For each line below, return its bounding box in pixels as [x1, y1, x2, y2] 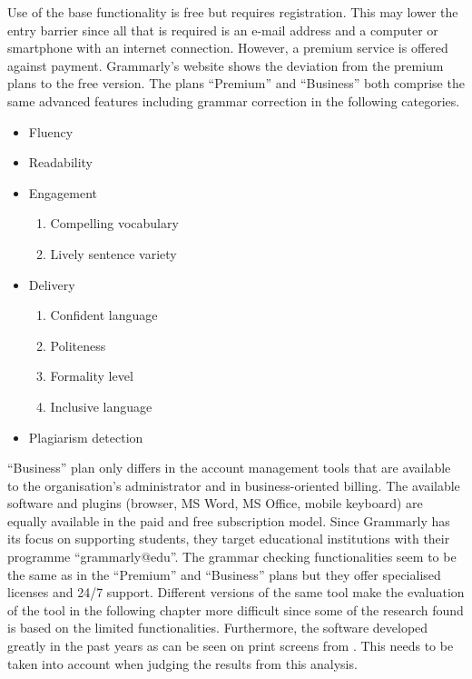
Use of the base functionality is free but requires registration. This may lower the [7, 3, 458, 21]
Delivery [28, 275, 75, 294]
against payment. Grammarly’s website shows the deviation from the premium [7, 55, 444, 75]
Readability [28, 153, 93, 172]
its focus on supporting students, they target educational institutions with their [7, 529, 450, 548]
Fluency [28, 122, 74, 141]
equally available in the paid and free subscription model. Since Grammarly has [7, 511, 450, 530]
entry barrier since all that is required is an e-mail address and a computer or [7, 20, 438, 39]
